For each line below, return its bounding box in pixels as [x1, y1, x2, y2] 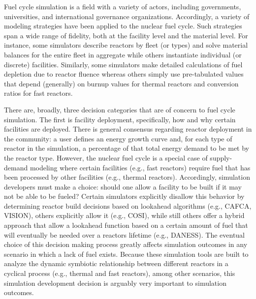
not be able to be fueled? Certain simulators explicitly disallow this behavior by [4, 191, 245, 201]
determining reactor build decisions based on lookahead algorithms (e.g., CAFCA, [4, 200, 252, 211]
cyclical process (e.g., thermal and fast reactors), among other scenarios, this [4, 268, 235, 278]
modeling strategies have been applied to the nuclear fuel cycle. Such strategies [4, 21, 242, 31]
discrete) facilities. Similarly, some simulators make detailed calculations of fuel [4, 59, 243, 69]
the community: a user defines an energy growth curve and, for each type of [4, 133, 232, 143]
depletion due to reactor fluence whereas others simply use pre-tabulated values [4, 69, 244, 79]
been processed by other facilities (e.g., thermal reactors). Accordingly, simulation [4, 172, 250, 182]
